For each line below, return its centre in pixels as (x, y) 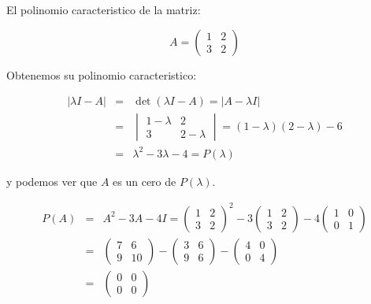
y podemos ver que (52, 181)
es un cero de (145, 181)
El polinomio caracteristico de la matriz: (104, 9)
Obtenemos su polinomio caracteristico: (102, 74)
